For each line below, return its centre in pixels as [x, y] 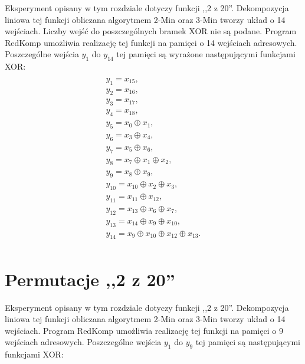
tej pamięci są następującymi [248, 342]
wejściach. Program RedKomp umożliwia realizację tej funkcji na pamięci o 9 [144, 330]
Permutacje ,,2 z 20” [90, 279]
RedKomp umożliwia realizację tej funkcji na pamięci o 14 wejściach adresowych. [151, 42]
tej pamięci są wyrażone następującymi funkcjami [206, 54]
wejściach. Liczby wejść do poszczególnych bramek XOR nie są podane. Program [151, 31]
